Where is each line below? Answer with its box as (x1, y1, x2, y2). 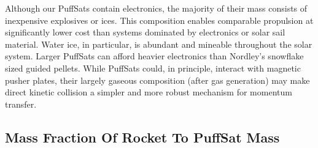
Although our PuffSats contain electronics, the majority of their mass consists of (5, 2, 308, 14)
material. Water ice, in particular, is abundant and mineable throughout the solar (5, 37, 312, 50)
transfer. (5, 97, 37, 110)
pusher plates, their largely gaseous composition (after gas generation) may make (5, 73, 310, 86)
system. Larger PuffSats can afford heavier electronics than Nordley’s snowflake (5, 50, 304, 62)
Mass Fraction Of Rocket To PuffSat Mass (5, 127, 280, 146)
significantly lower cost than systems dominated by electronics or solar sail (5, 26, 285, 39)
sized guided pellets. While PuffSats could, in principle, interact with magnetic (5, 61, 301, 74)
